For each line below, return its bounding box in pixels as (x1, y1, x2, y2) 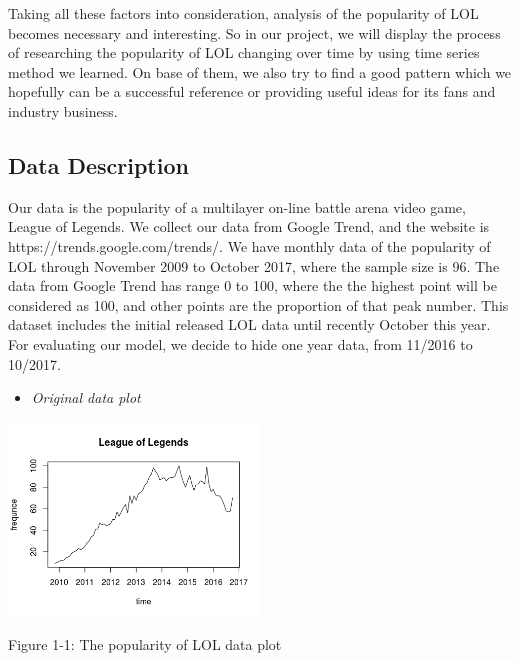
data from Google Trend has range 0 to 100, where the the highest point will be (8, 275, 497, 296)
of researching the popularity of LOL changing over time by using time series (8, 42, 480, 63)
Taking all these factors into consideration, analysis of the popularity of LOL (8, 3, 479, 23)
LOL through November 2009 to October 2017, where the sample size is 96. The (8, 255, 500, 276)
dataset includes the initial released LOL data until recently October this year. (8, 314, 491, 335)
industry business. (8, 100, 118, 121)
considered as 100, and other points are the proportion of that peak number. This (8, 294, 509, 315)
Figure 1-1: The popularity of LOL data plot (8, 634, 282, 655)
